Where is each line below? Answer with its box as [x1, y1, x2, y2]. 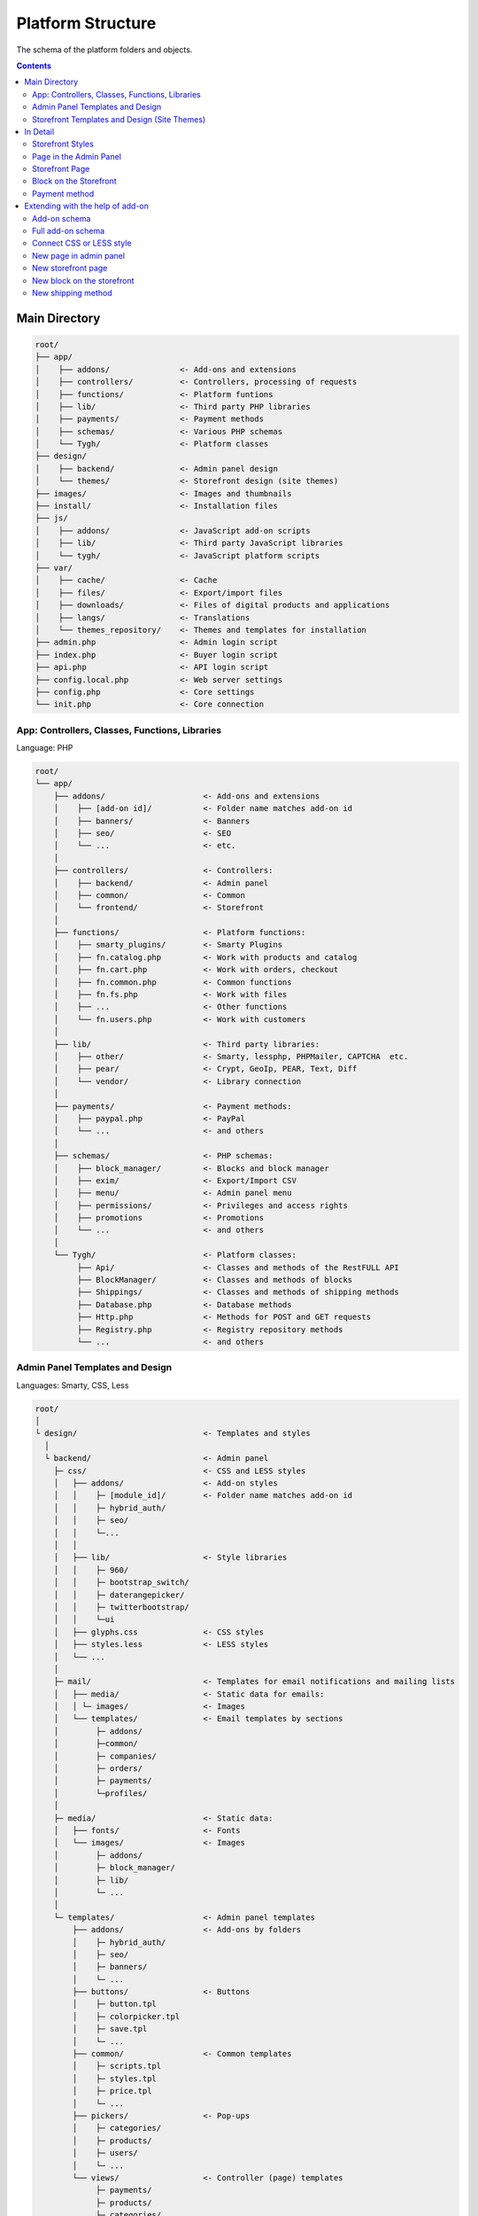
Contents [16, 60, 52, 71]
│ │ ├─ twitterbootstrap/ [53, 1602, 189, 1612]
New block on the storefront [32, 275, 135, 285]
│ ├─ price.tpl [72, 2086, 152, 2096]
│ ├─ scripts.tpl [72, 2061, 162, 2072]
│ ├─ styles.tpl [72, 2073, 157, 2083]
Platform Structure [16, 13, 157, 33]
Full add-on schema [32, 226, 105, 237]
